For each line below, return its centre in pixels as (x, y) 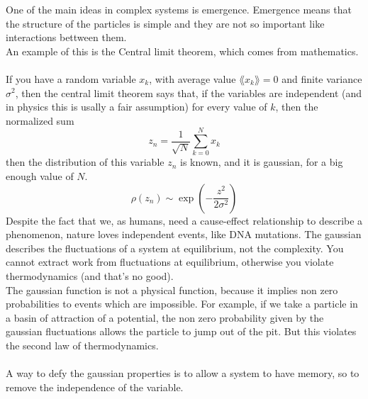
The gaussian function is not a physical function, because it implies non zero (172, 290)
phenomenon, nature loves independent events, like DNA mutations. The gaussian (184, 234)
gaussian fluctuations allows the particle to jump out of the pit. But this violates (181, 331)
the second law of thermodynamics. (82, 345)
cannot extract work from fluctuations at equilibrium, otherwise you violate (170, 262)
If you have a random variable (71, 78)
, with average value (193, 78)
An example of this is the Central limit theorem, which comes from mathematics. (182, 51)
